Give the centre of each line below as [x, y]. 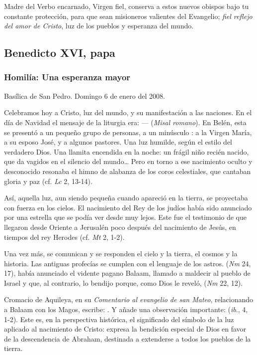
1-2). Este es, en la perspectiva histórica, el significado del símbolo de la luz [119, 319]
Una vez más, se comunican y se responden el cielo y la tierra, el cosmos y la [121, 254]
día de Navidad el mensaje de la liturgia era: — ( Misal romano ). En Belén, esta [125, 122]
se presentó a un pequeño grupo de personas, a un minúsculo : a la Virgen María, [128, 132]
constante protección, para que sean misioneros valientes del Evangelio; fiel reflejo [128, 16]
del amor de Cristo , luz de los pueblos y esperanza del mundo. [99, 26]
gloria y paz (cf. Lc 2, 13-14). [48, 181]
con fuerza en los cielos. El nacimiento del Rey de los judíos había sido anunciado [128, 207]
